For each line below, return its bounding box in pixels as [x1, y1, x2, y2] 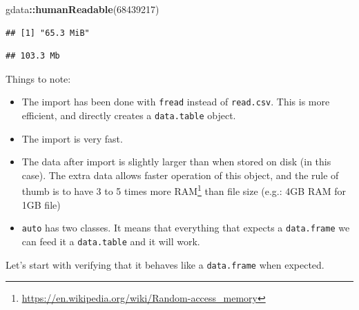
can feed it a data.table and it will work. [21, 234, 200, 248]
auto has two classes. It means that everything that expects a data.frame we [21, 220, 350, 235]
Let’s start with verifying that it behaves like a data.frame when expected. [6, 257, 324, 271]
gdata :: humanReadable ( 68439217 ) [6, 2, 159, 16]
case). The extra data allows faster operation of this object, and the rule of [21, 167, 339, 182]
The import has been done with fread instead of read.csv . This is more [21, 94, 330, 109]
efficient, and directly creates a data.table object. [21, 108, 236, 123]
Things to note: [6, 71, 71, 85]
